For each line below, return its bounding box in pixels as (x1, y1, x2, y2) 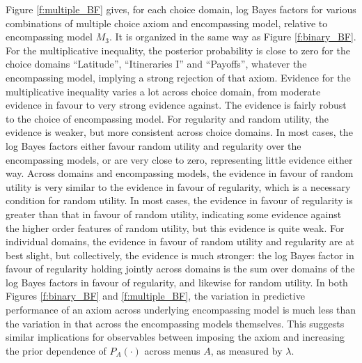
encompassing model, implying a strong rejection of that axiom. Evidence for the (6, 70, 351, 84)
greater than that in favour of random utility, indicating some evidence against (6, 206, 342, 221)
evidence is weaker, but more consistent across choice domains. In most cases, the (6, 125, 353, 139)
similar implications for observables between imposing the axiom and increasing (6, 330, 345, 344)
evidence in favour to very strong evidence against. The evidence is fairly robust (6, 98, 347, 112)
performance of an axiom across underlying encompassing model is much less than (6, 302, 356, 317)
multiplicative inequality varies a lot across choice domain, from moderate (6, 84, 321, 98)
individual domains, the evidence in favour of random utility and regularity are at (6, 234, 354, 249)
